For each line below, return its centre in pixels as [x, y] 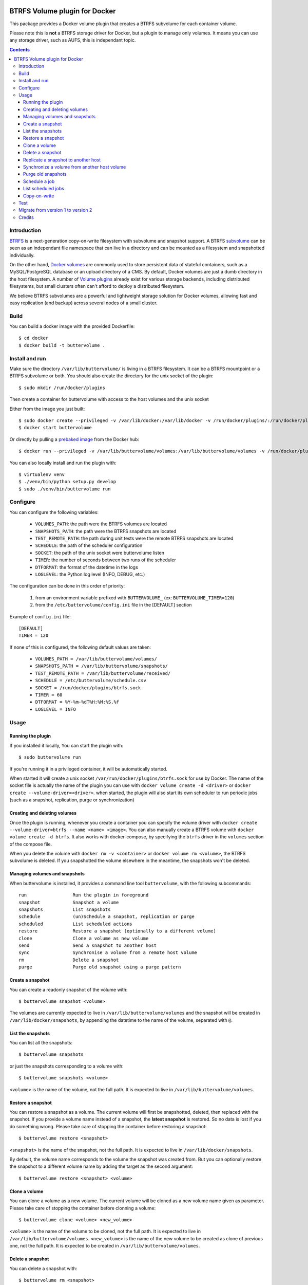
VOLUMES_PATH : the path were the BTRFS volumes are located [101, 524]
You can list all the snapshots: [41, 1043]
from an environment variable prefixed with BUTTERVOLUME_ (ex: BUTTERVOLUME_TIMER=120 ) [135, 598]
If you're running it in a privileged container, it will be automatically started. [89, 769]
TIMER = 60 [49, 695]
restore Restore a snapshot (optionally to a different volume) [118, 931]
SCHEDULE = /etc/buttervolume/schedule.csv [91, 681]
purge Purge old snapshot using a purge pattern [100, 967]
